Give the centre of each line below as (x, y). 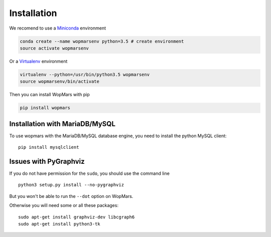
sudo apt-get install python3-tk (59, 224)
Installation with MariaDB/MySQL (62, 124)
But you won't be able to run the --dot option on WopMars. (71, 196)
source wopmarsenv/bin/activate (60, 82)
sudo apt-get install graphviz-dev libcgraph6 (77, 217)
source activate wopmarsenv (54, 48)
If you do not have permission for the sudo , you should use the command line (90, 173)
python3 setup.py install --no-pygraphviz (71, 185)
